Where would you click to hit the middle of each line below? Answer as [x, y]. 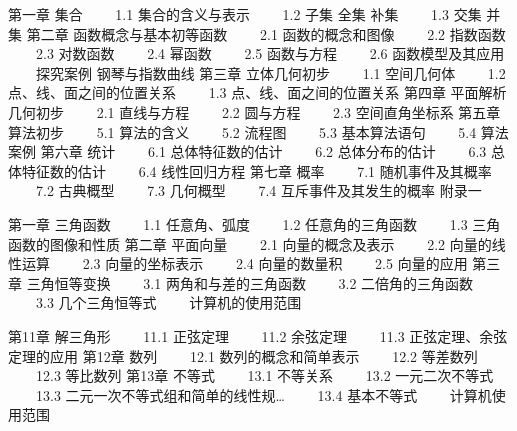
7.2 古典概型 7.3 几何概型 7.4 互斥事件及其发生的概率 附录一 [258, 190]
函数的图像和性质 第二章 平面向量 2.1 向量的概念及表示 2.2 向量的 [250, 243]
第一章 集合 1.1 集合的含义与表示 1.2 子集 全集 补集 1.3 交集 [245, 14]
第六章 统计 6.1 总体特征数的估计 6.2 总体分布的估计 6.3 [263, 151]
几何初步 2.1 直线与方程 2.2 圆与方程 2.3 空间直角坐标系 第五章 [254, 111]
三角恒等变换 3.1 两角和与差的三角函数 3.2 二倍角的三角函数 [250, 282]
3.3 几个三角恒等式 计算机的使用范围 [168, 302]
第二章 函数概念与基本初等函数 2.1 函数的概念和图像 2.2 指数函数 [266, 33]
